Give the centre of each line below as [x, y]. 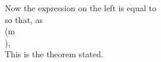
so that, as [24, 19]
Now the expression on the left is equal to [80, 8]
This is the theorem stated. [54, 54]
